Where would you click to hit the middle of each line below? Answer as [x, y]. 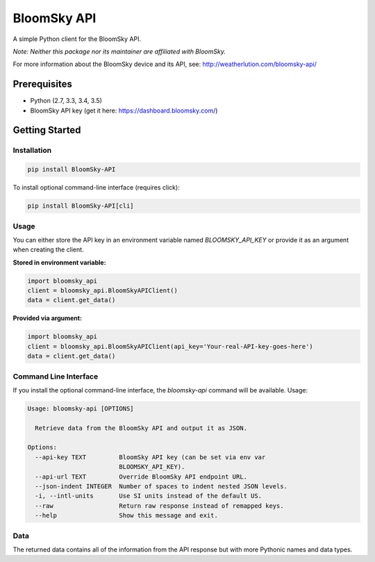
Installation [32, 151]
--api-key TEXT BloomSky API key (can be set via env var [150, 457]
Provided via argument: [48, 318]
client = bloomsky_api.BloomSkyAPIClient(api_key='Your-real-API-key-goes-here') [170, 346]
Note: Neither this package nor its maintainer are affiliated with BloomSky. [119, 51]
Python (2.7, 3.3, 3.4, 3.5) [66, 101]
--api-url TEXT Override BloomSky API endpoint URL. [141, 477]
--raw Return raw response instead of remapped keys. [159, 506]
